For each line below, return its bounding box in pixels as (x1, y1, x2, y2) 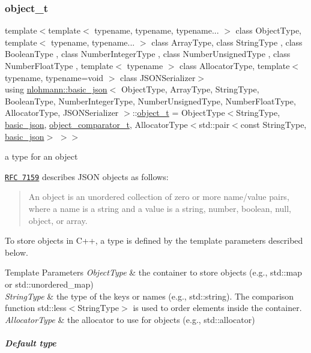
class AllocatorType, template (180, 59, 290, 71)
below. (5, 246, 28, 258)
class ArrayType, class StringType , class (151, 35, 303, 48)
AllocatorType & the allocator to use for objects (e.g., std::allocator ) (5, 313, 255, 325)
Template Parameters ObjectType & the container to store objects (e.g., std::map (5, 266, 302, 279)
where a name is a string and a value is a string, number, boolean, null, (28, 202, 291, 214)
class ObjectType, (235, 24, 302, 37)
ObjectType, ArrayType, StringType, (121, 83, 259, 95)
